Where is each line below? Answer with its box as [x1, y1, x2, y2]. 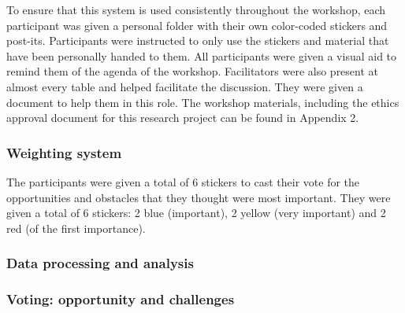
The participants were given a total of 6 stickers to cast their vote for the [6, 173, 360, 190]
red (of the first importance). [6, 219, 146, 236]
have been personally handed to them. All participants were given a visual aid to [6, 47, 397, 64]
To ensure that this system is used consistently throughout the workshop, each [6, 2, 386, 17]
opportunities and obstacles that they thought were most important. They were [6, 189, 391, 205]
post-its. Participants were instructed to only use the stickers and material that [6, 32, 389, 49]
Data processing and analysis [6, 253, 194, 273]
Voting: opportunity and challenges [6, 289, 235, 309]
